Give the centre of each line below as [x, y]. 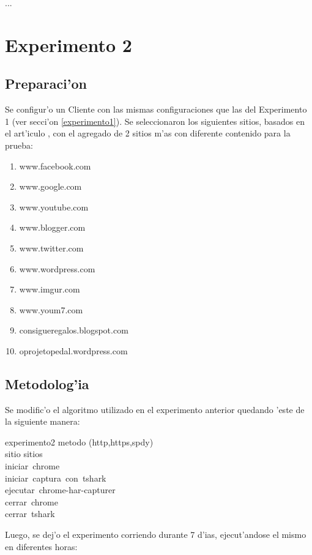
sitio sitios [24, 454]
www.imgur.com [50, 289]
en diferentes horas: [41, 546]
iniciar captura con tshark [56, 478]
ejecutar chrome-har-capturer [60, 490]
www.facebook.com [55, 166]
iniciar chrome [32, 466]
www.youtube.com [54, 207]
